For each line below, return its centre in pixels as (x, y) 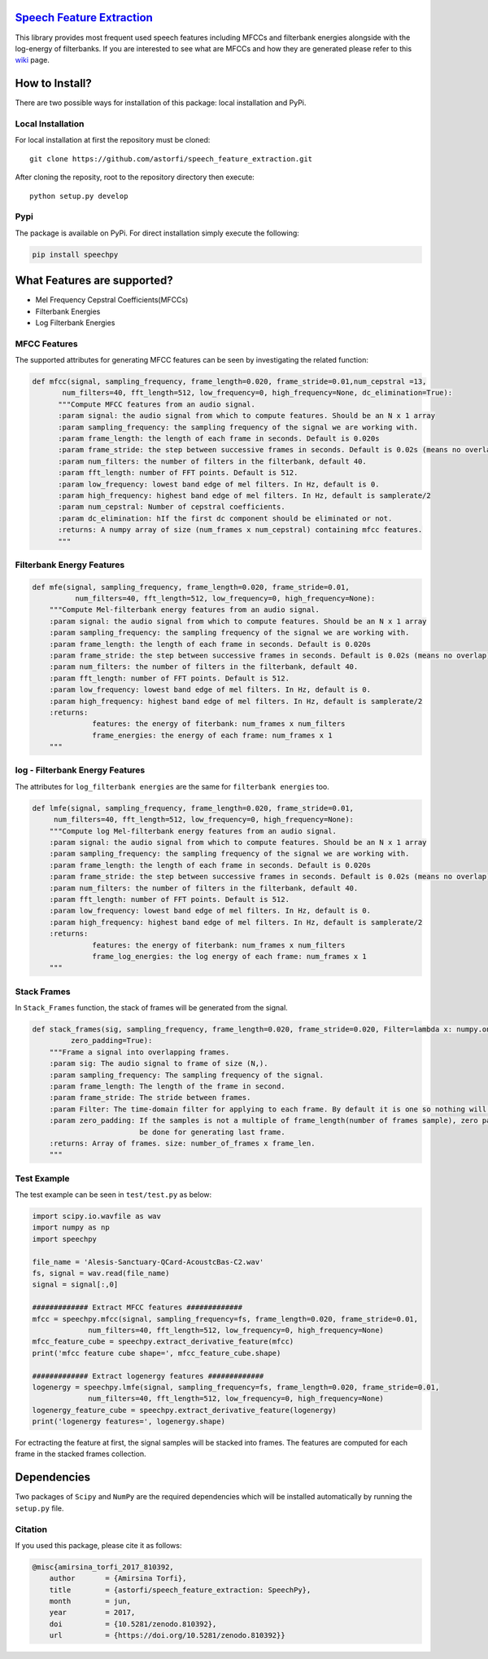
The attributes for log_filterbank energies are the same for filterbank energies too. (172, 786)
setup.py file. (39, 1508)
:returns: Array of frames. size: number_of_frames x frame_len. (182, 1143)
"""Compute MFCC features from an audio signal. (157, 404)
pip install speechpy (75, 254)
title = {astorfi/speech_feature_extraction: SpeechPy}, (180, 1590)
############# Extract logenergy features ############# (148, 1376)
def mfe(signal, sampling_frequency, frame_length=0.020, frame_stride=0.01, (191, 587)
